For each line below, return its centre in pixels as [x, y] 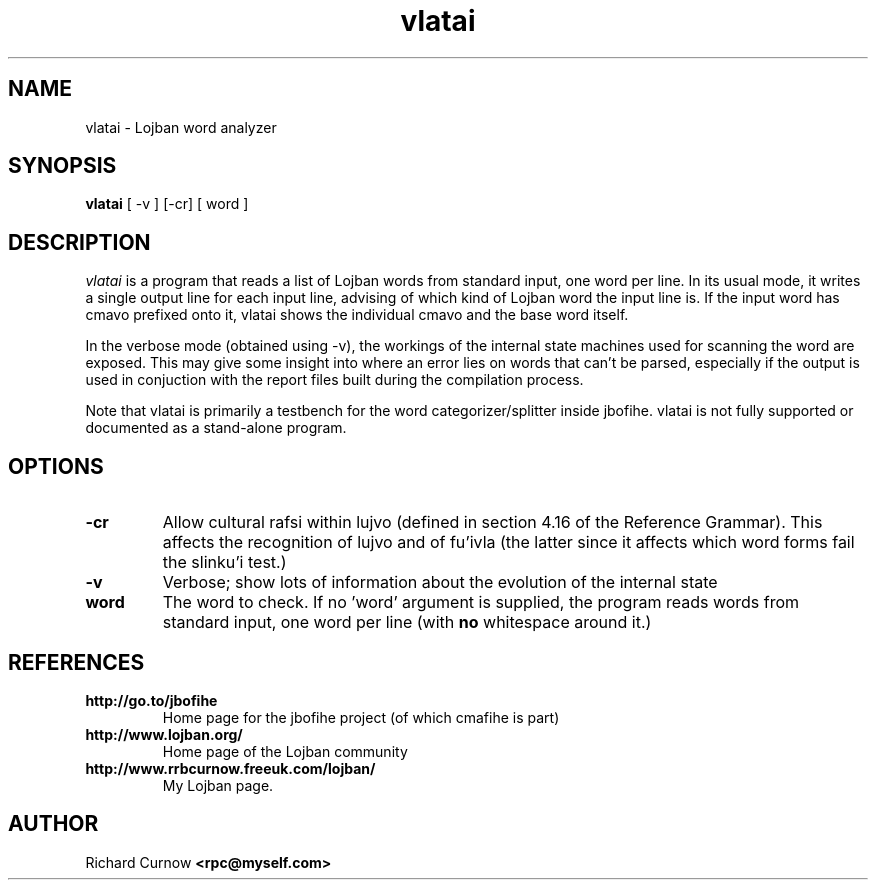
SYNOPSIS [62, 166]
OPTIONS [56, 466]
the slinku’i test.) [224, 562]
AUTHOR [53, 824]
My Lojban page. [218, 785]
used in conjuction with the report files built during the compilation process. [334, 380]
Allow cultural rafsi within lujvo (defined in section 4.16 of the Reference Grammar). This [492, 522]
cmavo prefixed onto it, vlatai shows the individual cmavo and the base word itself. [357, 315]
